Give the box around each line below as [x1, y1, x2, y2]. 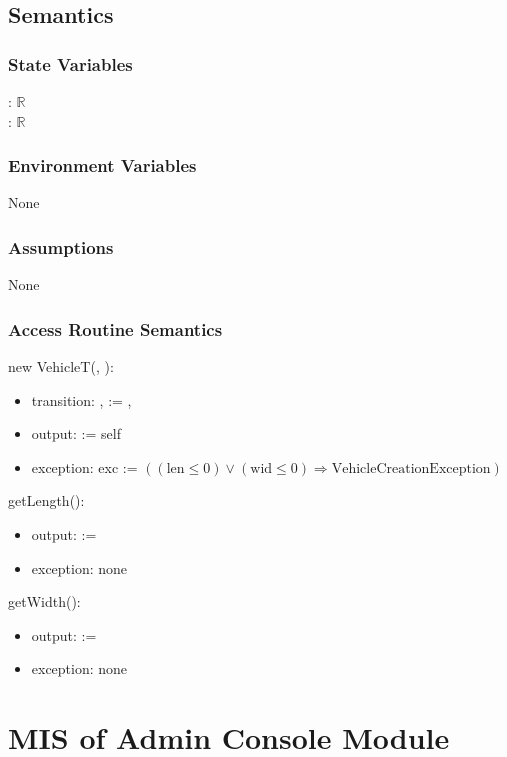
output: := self [31, 423, 121, 444]
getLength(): [8, 490, 85, 511]
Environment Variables [8, 153, 197, 178]
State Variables [8, 51, 133, 76]
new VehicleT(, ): [8, 356, 114, 377]
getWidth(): [8, 591, 81, 612]
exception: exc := [31, 456, 138, 477]
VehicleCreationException [331, 461, 491, 476]
